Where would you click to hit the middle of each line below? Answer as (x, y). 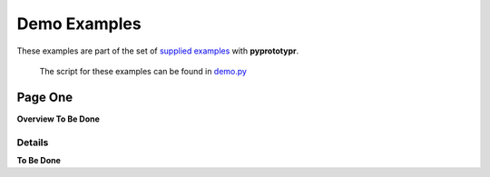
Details (33, 143)
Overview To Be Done (58, 119)
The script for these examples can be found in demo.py (143, 71)
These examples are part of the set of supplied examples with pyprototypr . (158, 51)
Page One (45, 97)
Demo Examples (79, 24)
